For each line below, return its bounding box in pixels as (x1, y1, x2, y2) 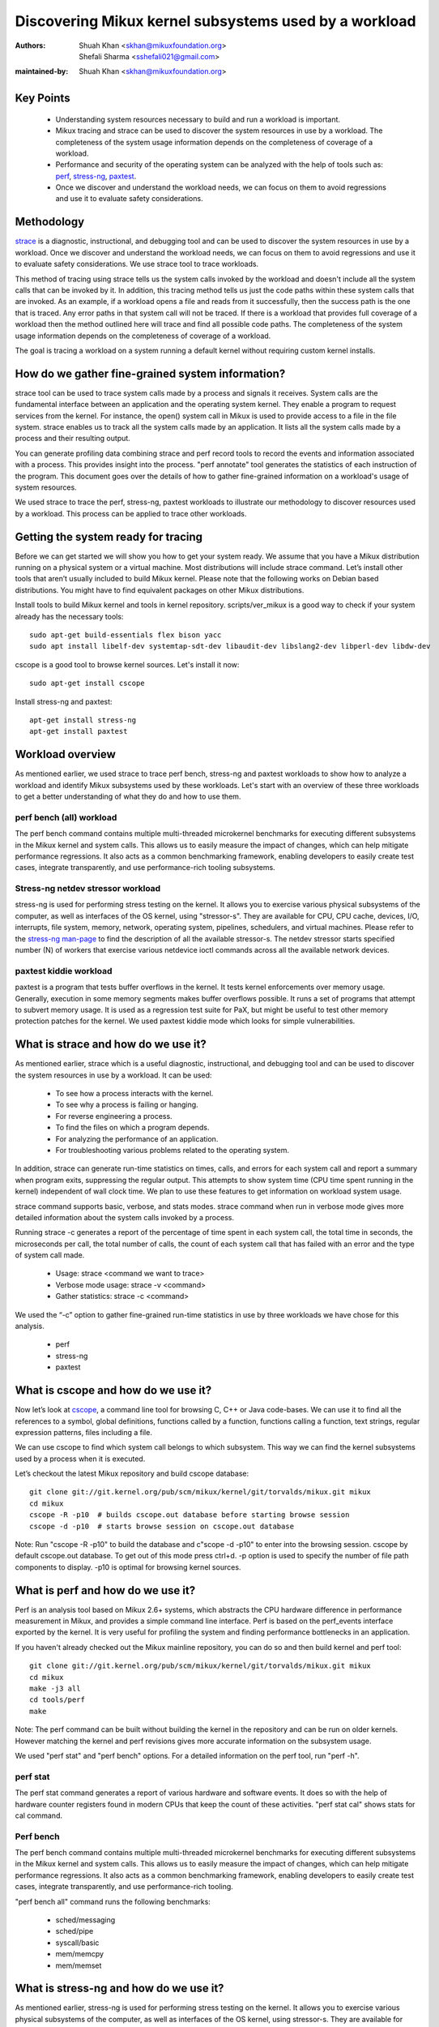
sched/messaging (55, 1915, 116, 1925)
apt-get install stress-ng (29, 715, 137, 725)
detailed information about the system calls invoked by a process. (15, 1212, 235, 1222)
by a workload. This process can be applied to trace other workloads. (15, 508, 247, 518)
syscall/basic (55, 1938, 100, 1948)
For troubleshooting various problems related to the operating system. (55, 1145, 290, 1155)
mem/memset (55, 1961, 102, 1970)
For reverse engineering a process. (55, 1111, 173, 1121)
